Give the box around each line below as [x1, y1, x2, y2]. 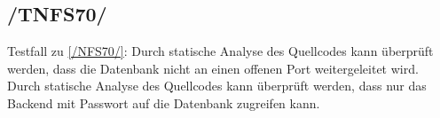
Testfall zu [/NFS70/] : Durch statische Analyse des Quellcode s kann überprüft [7, 42, 434, 60]
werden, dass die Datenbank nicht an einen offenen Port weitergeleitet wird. [7, 59, 419, 77]
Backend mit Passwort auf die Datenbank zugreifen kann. [7, 93, 320, 112]
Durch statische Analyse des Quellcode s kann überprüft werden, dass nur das [7, 76, 427, 95]
